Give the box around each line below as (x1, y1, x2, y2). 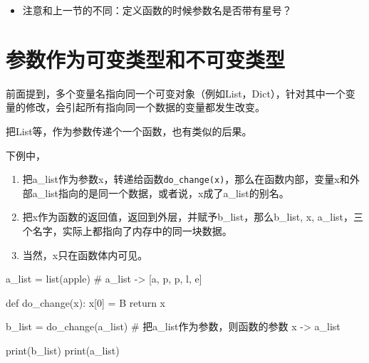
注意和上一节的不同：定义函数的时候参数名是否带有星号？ (22, 3, 292, 17)
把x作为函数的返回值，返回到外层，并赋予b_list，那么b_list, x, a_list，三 (22, 209, 363, 224)
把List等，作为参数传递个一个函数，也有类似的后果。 (6, 123, 252, 138)
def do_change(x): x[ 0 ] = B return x (6, 295, 166, 310)
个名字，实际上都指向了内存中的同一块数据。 (22, 223, 232, 238)
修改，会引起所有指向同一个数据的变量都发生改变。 (25, 100, 265, 115)
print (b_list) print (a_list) (6, 342, 120, 357)
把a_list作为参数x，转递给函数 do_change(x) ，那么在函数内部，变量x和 (22, 172, 350, 186)
